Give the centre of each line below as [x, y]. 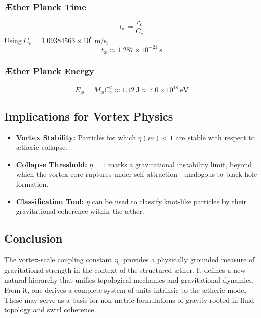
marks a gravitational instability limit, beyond [180, 164]
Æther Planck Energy [49, 71]
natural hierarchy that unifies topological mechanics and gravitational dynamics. [129, 280]
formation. [32, 184]
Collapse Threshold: [51, 164]
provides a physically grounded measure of [189, 260]
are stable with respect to [215, 137]
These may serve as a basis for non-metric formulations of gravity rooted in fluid [129, 300]
